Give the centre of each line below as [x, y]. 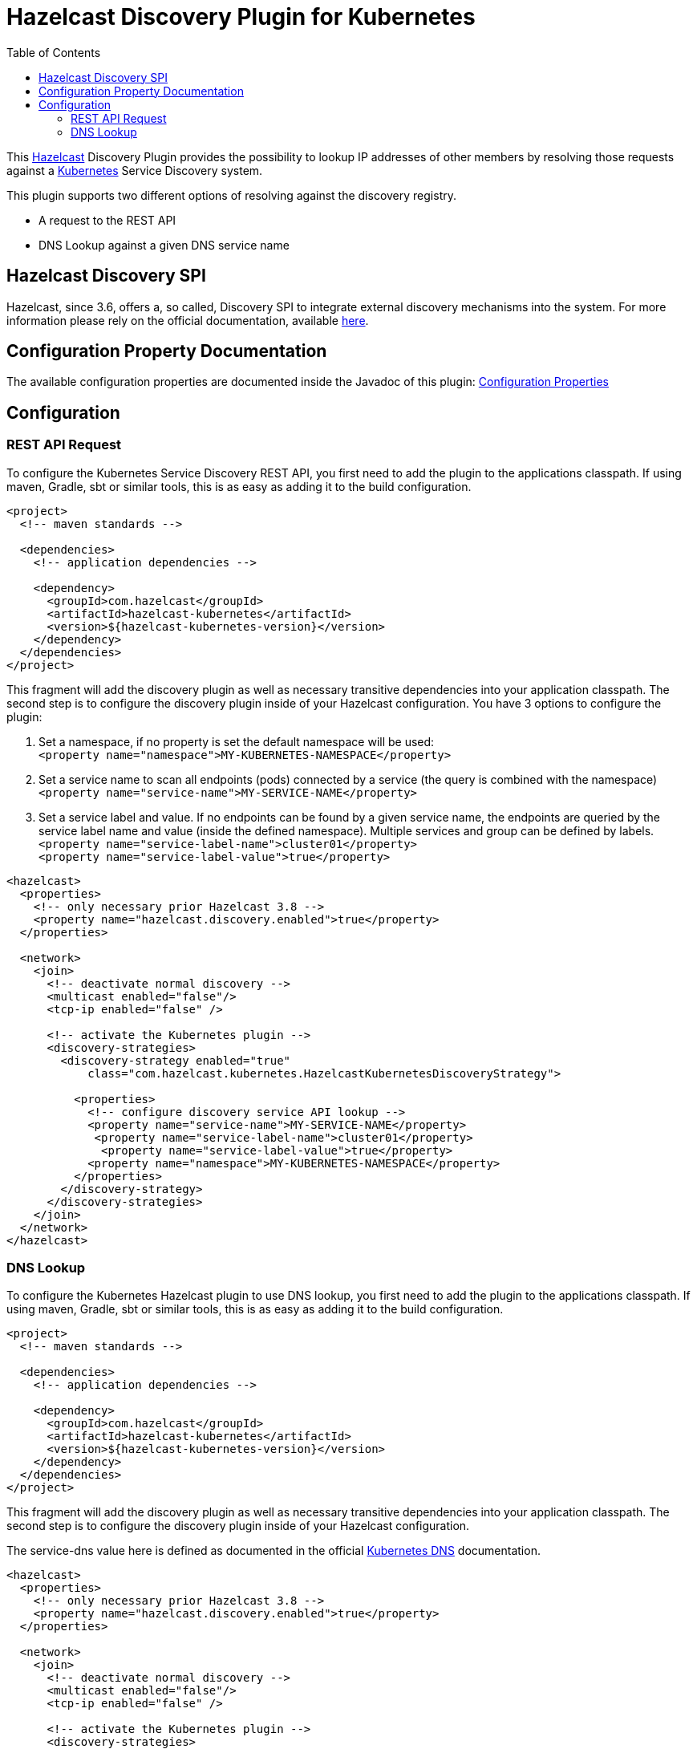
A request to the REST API [107, 220]
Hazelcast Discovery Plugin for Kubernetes [241, 17]
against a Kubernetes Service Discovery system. [135, 170]
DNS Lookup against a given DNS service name [164, 245]
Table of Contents [54, 52]
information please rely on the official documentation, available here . [188, 320]
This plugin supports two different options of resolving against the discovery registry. [231, 195]
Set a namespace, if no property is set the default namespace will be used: [237, 741]
